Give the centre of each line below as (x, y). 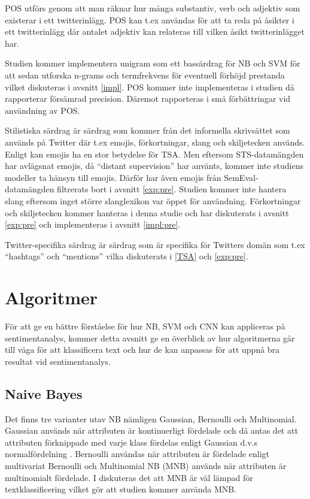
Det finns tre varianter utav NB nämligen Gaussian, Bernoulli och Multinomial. (151, 418)
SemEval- (241, 177)
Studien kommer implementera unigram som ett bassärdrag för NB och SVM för (153, 63)
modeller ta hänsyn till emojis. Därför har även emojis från (113, 177)
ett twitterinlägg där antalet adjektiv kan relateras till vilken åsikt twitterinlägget (155, 31)
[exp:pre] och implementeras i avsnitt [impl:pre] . (93, 224)
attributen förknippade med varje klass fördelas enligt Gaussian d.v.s (131, 442)
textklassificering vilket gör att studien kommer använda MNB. (121, 489)
